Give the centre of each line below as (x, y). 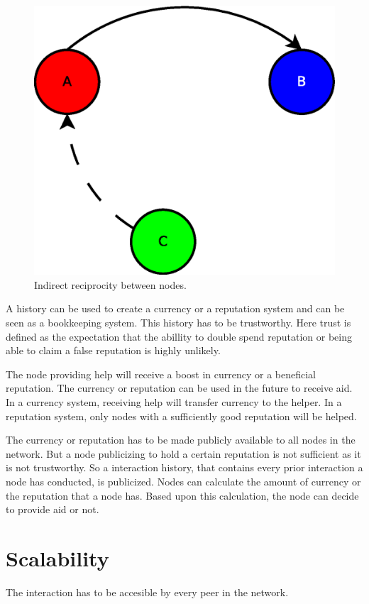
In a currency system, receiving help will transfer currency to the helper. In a (174, 402)
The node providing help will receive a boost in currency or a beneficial (161, 374)
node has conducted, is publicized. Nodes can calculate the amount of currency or (183, 481)
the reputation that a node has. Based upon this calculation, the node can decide (182, 495)
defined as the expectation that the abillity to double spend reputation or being (179, 336)
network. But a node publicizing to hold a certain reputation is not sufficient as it (183, 453)
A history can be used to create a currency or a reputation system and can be (175, 308)
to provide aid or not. (53, 509)
